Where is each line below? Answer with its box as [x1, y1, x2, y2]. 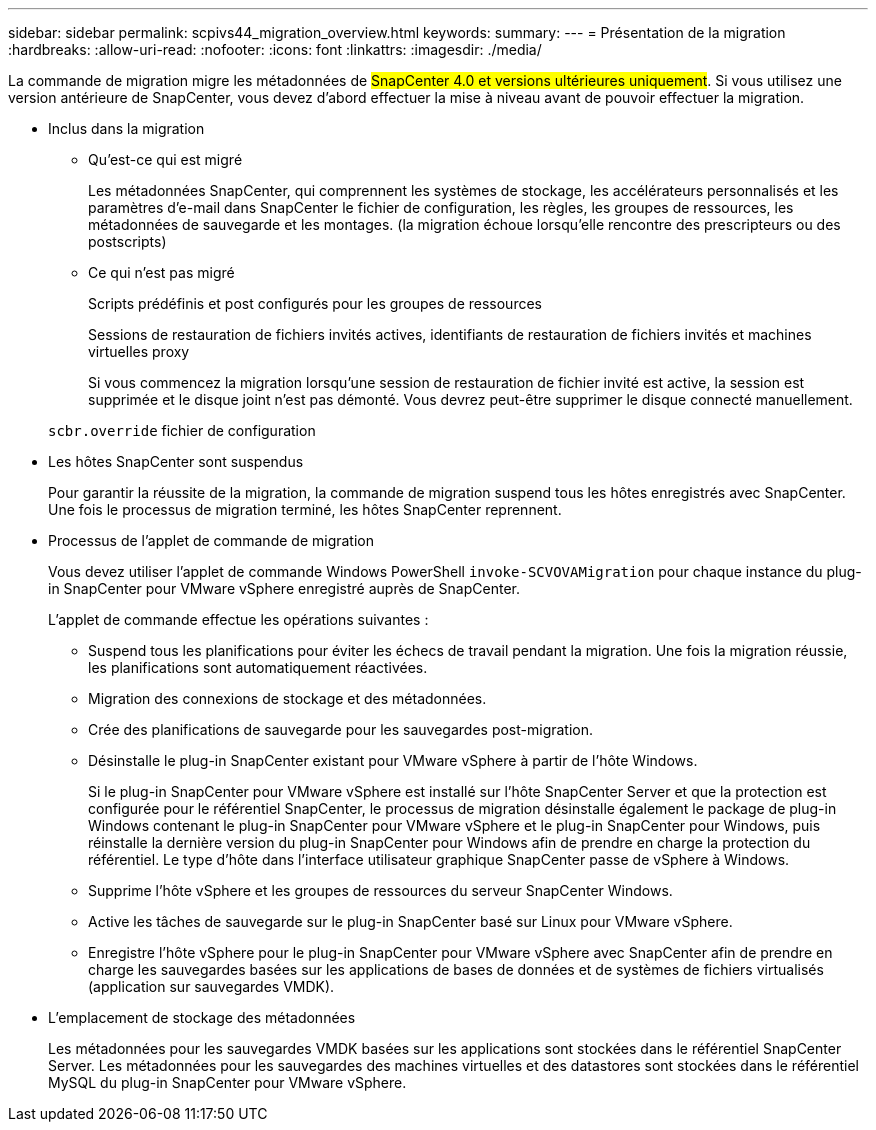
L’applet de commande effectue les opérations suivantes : [48, 611, 429, 628]
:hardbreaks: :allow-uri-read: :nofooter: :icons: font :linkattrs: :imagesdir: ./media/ [8, 41, 542, 58]
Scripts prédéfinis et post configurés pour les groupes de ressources [88, 295, 542, 312]
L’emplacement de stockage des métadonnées [48, 1009, 356, 1026]
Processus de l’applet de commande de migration [48, 532, 374, 549]
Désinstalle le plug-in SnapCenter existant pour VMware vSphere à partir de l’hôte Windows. [88, 752, 698, 769]
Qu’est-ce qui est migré [88, 151, 243, 168]
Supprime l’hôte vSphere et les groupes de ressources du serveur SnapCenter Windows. [88, 882, 673, 899]
